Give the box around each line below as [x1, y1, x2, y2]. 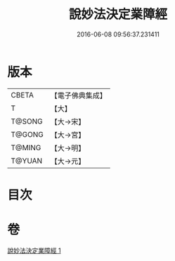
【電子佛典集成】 [50, 91, 107, 100]
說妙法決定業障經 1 [7, 246, 61, 255]
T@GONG [11, 129, 44, 139]
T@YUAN [11, 156, 43, 166]
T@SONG [11, 116, 44, 126]
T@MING [11, 142, 41, 152]
